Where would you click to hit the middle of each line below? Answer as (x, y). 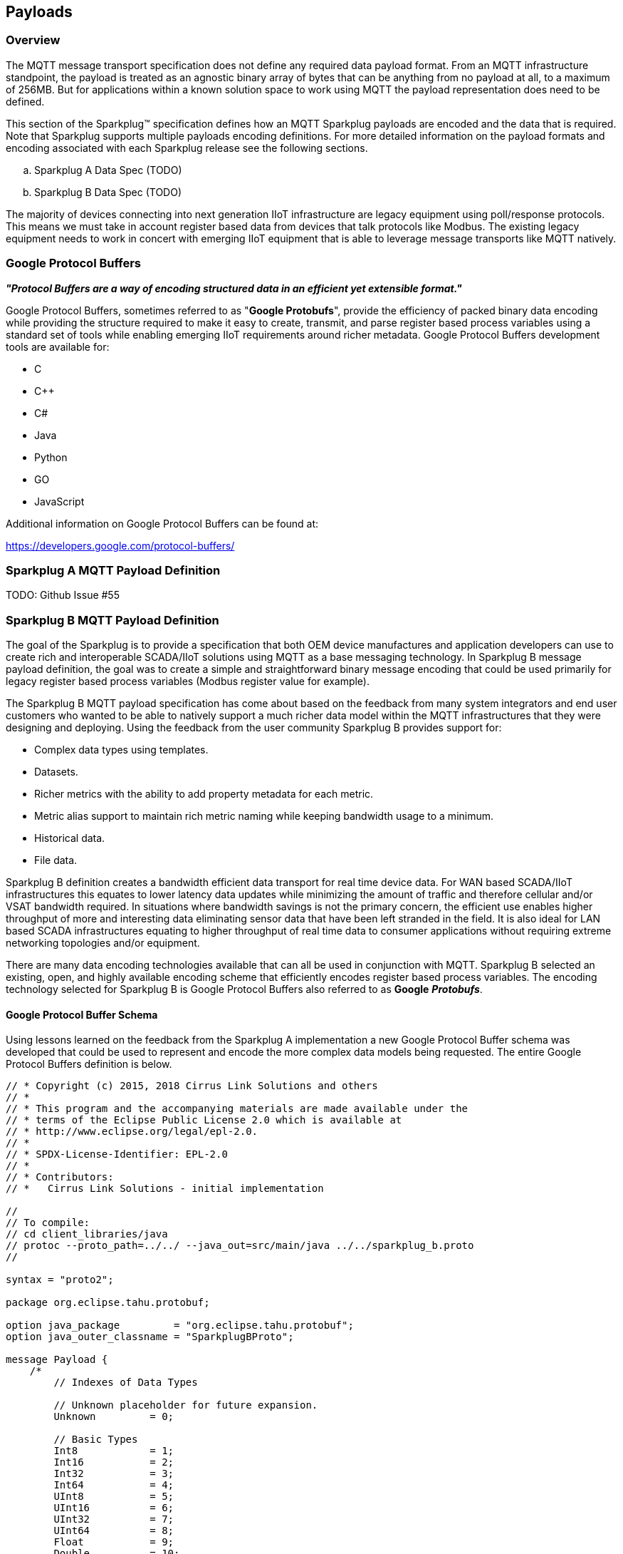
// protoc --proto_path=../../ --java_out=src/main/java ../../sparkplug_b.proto (240, 1246)
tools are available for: (58, 346)
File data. (56, 860)
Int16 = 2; (114, 1462)
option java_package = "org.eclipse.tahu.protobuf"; (180, 1326)
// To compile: (48, 1223)
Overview (33, 40)
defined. (25, 101)
